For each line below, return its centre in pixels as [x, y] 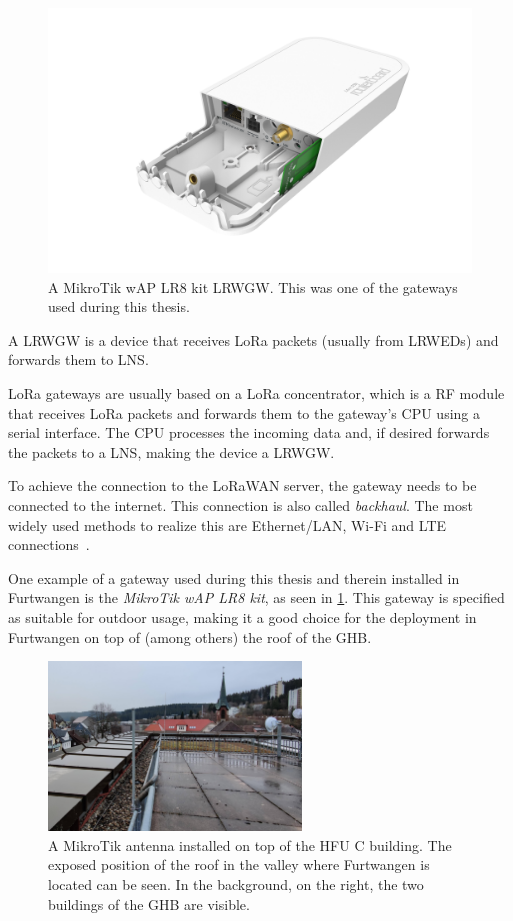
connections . [49, 544]
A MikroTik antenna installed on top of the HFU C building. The [250, 844]
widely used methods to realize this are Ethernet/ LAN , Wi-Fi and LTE [227, 524]
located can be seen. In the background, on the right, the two [236, 884]
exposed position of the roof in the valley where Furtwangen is [239, 864]
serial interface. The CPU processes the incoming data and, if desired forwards [249, 432]
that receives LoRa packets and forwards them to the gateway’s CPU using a [244, 412]
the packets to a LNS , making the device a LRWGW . [171, 451]
